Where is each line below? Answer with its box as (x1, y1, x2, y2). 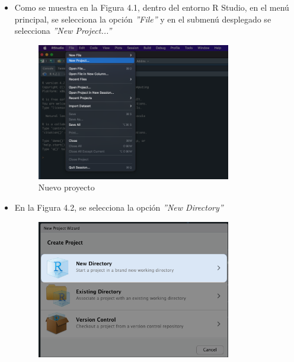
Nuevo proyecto (38, 181, 95, 193)
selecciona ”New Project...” (14, 24, 112, 37)
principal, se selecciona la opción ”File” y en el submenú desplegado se (14, 12, 271, 25)
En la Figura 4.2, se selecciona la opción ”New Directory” (14, 201, 223, 213)
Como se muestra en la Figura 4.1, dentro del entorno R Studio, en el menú (14, 1, 289, 13)
